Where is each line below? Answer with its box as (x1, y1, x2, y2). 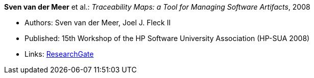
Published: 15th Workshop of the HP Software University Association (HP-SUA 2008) (25, 34, 310, 43)
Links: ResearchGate (25, 50, 94, 58)
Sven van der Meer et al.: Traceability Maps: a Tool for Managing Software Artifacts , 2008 (4, 3, 310, 11)
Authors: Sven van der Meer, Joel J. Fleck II (25, 18, 171, 27)
